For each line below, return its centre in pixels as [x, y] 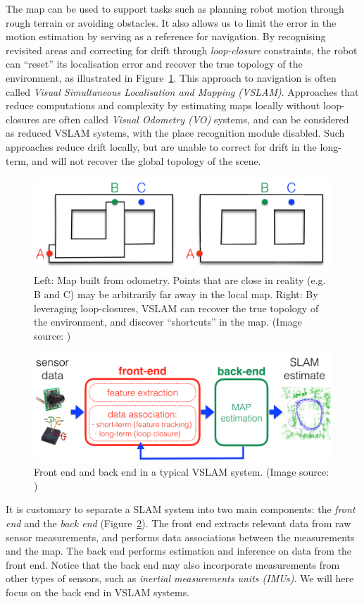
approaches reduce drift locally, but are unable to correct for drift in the [161, 146]
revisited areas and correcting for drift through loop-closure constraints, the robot [182, 50]
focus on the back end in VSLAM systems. [98, 592]
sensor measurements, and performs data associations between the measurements [180, 537]
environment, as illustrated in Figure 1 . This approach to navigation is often [171, 77]
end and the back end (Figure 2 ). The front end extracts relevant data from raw [178, 523]
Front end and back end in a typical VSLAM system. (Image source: [182, 472]
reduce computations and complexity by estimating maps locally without [163, 105]
